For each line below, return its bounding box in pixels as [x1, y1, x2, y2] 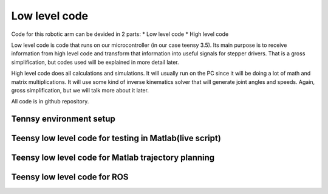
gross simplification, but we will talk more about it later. [11, 86, 149, 94]
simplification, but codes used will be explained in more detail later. [11, 58, 179, 66]
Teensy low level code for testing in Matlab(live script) [11, 133, 221, 144]
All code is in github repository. [11, 98, 89, 105]
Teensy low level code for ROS [11, 172, 129, 182]
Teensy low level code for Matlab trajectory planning [11, 153, 215, 163]
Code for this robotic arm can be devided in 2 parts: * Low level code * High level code [11, 30, 229, 38]
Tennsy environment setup [11, 114, 115, 124]
